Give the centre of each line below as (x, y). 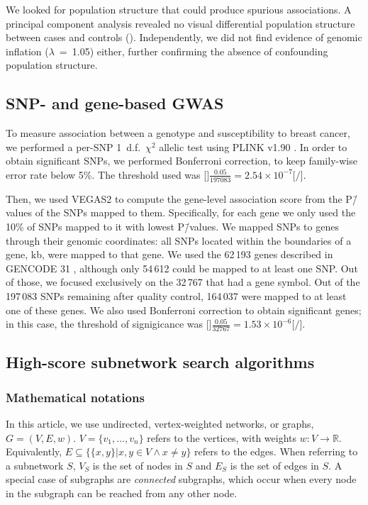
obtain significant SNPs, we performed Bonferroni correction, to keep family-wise (182, 161)
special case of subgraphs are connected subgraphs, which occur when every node (181, 479)
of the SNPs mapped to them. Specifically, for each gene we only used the (195, 212)
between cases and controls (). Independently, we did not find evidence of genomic (184, 37)
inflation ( (27, 51)
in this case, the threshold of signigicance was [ (107, 324)
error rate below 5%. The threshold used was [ (106, 174)
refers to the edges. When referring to (276, 451)
